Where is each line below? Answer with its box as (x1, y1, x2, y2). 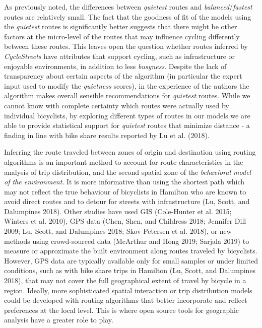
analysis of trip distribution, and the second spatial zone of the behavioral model (4, 166, 251, 177)
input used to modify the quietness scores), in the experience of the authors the (4, 80, 249, 91)
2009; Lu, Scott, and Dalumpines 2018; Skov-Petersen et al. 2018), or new (4, 226, 232, 236)
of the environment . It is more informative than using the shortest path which (4, 176, 245, 187)
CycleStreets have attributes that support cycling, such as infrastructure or (4, 50, 235, 61)
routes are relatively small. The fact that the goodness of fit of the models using (4, 11, 251, 22)
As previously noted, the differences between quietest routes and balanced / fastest (4, 2, 252, 12)
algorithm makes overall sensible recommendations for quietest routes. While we (4, 90, 250, 101)
